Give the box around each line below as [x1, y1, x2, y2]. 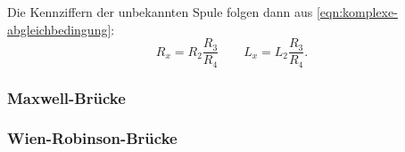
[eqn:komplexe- [316, 3, 398, 20]
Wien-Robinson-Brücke [7, 127, 178, 149]
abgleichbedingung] [7, 20, 112, 38]
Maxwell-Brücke [7, 86, 126, 108]
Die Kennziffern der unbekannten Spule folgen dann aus [7, 3, 313, 20]
